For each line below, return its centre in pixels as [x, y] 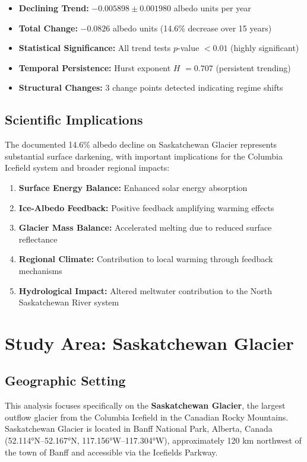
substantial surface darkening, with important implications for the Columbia [144, 156]
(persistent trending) [253, 67]
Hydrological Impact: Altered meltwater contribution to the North [145, 290]
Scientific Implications [74, 120]
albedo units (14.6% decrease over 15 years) [192, 28]
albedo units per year [212, 8]
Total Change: [48, 28]
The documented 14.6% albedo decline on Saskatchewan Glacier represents [141, 144]
